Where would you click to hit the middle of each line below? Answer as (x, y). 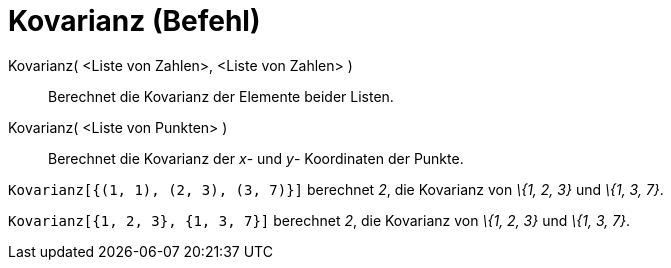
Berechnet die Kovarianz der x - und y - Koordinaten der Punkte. (256, 158)
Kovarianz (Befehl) (134, 21)
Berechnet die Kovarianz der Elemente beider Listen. (221, 96)
